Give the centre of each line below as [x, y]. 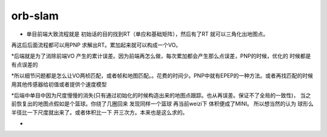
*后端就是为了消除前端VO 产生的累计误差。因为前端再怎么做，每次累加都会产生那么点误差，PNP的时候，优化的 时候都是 [161, 56]
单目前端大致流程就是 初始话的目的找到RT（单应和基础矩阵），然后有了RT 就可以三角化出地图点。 [147, 34]
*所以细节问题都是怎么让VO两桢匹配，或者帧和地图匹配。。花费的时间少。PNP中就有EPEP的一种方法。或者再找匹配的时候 [162, 76]
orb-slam [35, 16]
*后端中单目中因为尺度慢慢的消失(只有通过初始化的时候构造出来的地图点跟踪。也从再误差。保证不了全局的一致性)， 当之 [161, 95]
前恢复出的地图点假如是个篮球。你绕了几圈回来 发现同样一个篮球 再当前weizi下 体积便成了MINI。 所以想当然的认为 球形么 [163, 104]
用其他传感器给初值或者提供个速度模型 [59, 84]
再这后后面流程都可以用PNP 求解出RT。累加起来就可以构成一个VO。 [96, 45]
